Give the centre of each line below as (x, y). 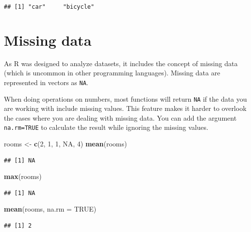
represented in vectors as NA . (46, 82)
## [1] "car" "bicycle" (49, 7)
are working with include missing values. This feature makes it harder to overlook (125, 108)
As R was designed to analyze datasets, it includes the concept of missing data (121, 63)
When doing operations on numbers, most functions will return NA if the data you (125, 98)
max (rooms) (23, 176)
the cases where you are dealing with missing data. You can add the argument (120, 117)
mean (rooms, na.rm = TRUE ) (50, 209)
